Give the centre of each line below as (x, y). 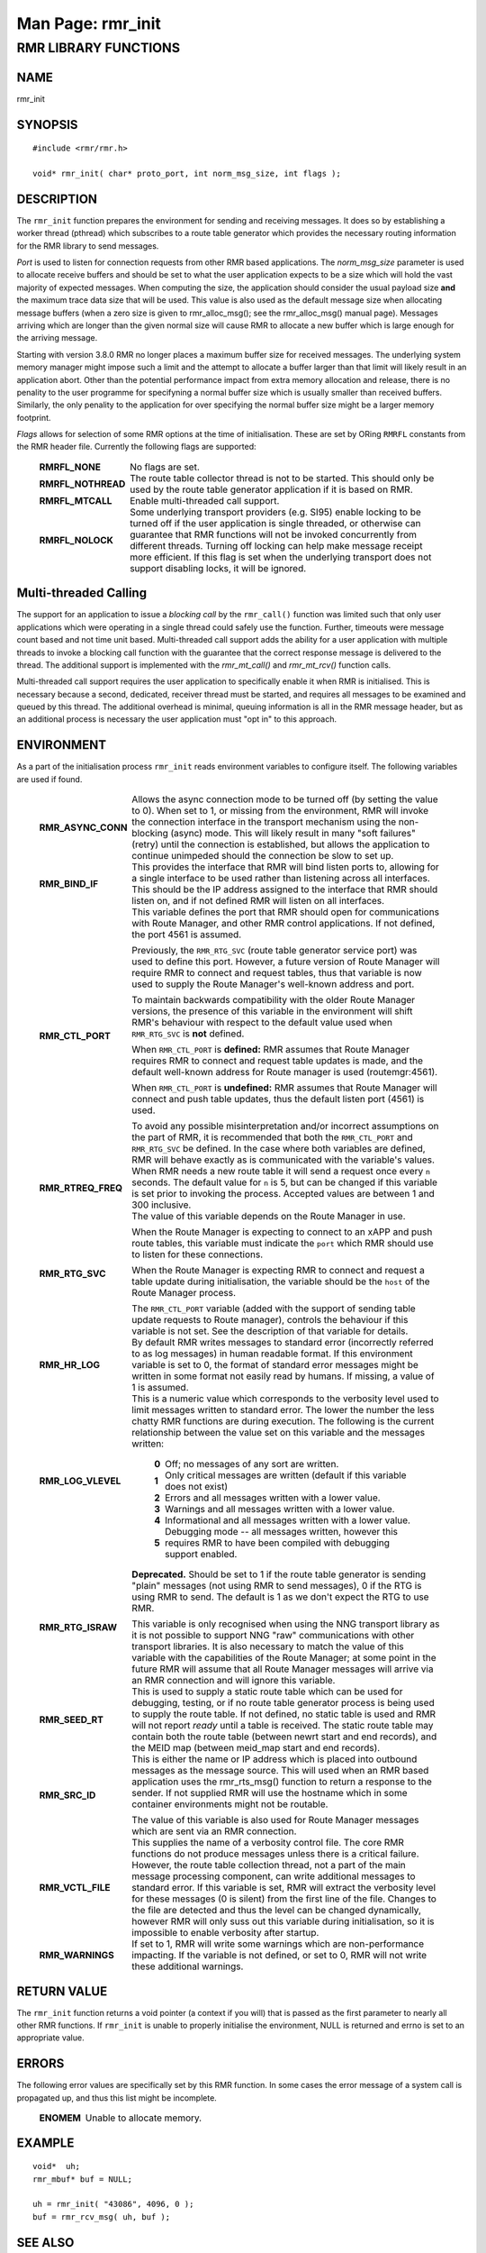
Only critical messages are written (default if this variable (286, 1475)
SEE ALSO (45, 2243)
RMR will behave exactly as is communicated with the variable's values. (283, 1160)
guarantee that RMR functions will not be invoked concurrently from (273, 534)
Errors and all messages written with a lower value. (273, 1498)
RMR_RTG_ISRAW (78, 1628)
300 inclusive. (162, 1205)
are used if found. (49, 779)
